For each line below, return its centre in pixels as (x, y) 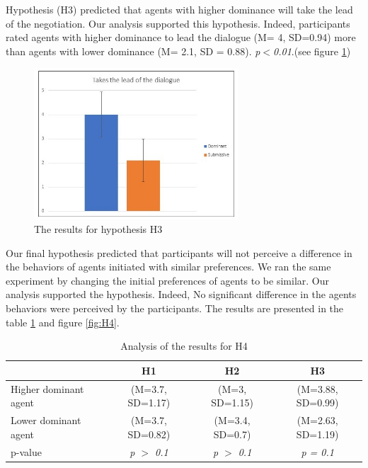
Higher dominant (47, 388)
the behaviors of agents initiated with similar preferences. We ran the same (168, 267)
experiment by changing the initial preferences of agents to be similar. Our (167, 280)
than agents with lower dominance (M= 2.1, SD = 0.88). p (133, 51)
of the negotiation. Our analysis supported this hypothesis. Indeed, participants (178, 23)
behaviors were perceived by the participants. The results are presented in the (175, 308)
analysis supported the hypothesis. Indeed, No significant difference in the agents (181, 294)
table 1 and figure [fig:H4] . (63, 322)
